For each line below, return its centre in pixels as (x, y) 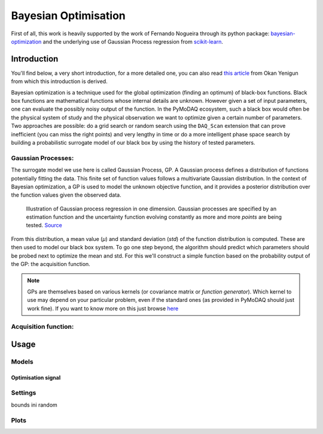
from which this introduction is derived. (59, 81)
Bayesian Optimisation (68, 16)
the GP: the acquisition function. (51, 264)
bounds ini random (34, 405)
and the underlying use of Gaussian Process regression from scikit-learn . (133, 41)
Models (22, 362)
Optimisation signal (36, 377)
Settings (24, 393)
